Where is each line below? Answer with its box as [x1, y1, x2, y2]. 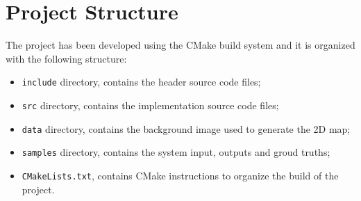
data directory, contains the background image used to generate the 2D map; [22, 121, 351, 136]
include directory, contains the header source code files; [22, 74, 261, 89]
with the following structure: [6, 51, 127, 65]
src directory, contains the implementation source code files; [22, 97, 279, 112]
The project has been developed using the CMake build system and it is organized [6, 38, 355, 52]
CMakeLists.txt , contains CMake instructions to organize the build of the [22, 168, 339, 182]
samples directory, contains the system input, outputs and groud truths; [22, 145, 330, 159]
